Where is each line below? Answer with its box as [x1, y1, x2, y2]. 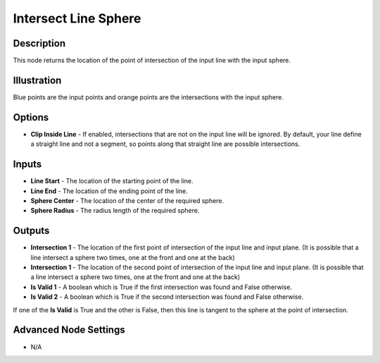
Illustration [13, 74, 62, 86]
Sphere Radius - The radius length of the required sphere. [30, 207, 200, 215]
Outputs [13, 225, 50, 237]
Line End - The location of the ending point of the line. [30, 187, 188, 195]
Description [13, 37, 66, 49]
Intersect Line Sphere [13, 11, 141, 26]
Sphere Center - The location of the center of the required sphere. [30, 196, 224, 204]
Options [13, 111, 49, 123]
